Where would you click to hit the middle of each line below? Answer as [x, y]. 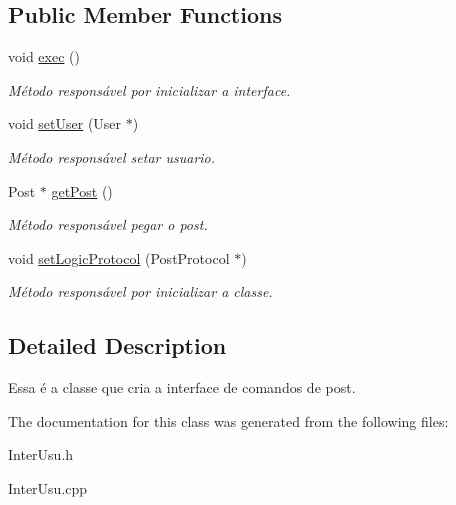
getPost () [82, 190]
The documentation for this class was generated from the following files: [228, 420]
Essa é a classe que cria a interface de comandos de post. [182, 387]
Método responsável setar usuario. [112, 156]
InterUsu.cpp [48, 487]
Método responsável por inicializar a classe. [140, 291]
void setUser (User [65, 123]
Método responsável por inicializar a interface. [149, 89]
